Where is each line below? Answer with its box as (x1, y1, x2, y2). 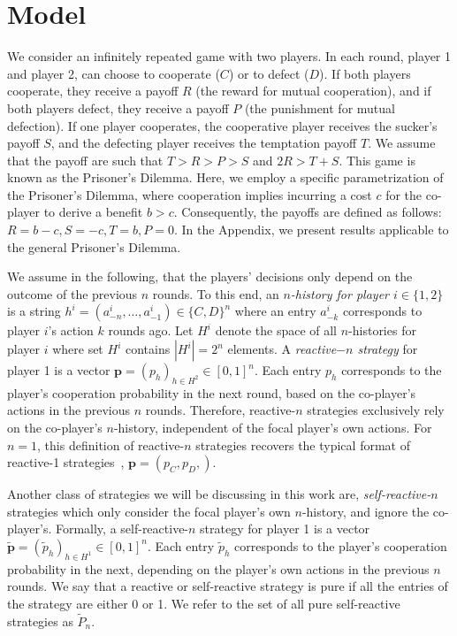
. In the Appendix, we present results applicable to (173, 220, 449, 239)
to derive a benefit (43, 203, 143, 221)
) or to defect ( (228, 64, 309, 82)
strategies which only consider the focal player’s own (7, 502, 291, 520)
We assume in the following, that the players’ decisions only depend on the (7, 267, 413, 286)
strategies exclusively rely (307, 401, 445, 419)
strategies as (7, 611, 73, 630)
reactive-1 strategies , (7, 453, 125, 471)
